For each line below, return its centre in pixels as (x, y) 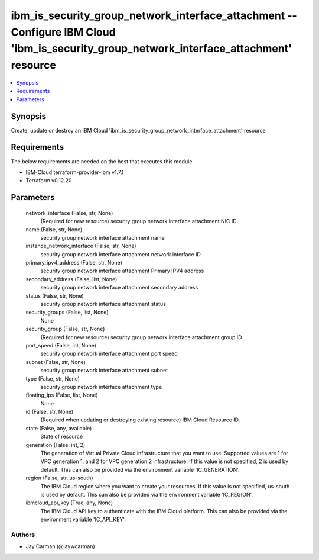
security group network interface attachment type (101, 387)
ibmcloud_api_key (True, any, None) (69, 503)
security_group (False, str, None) (65, 329)
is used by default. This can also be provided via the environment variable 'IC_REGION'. (147, 495)
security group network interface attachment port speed (109, 354)
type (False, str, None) (53, 378)
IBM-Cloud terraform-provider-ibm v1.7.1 (75, 172)
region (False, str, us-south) (60, 478)
